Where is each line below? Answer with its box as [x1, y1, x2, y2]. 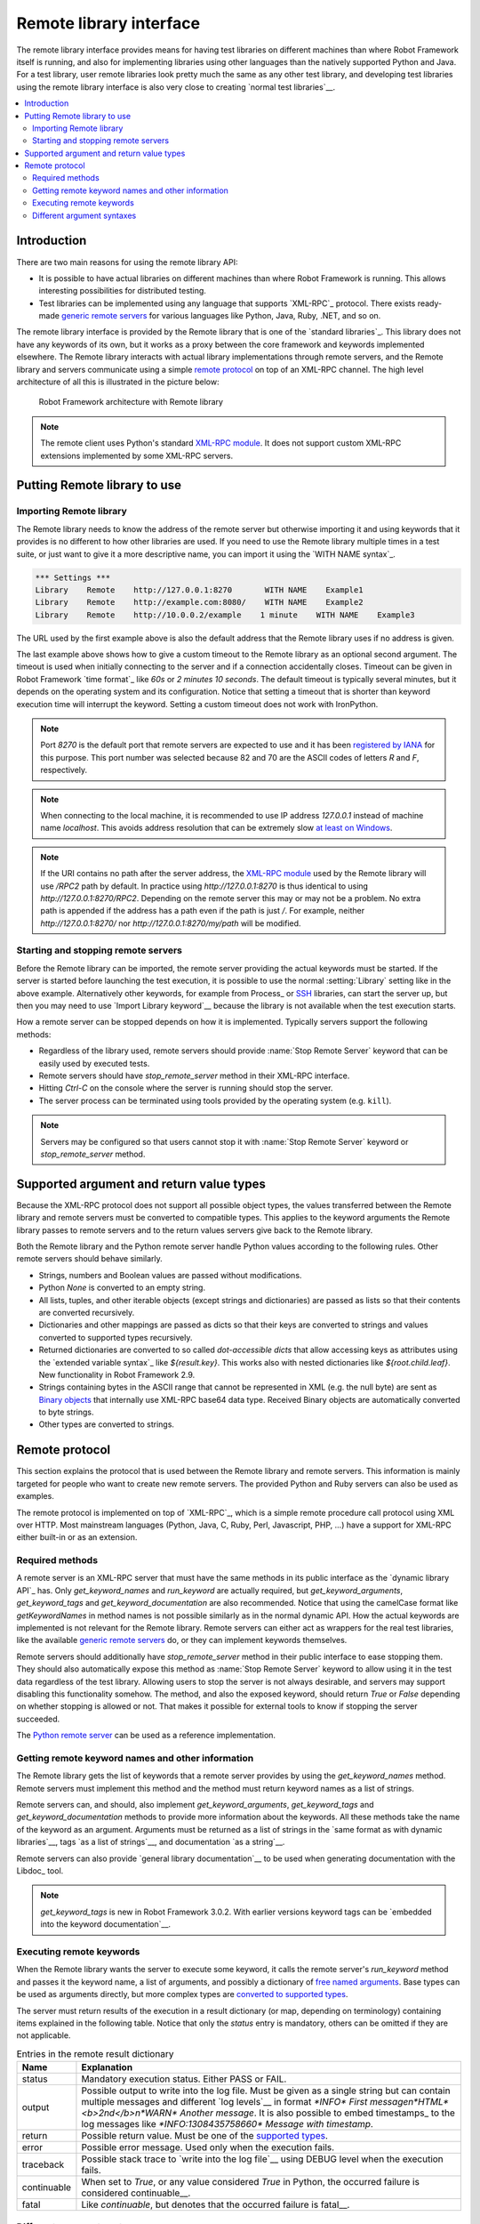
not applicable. [16, 2030, 71, 2041]
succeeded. [16, 1713, 60, 1724]
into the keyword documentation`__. [40, 1919, 172, 1930]
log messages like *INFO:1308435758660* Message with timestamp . [81, 2118, 373, 2131]
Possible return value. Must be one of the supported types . [81, 2130, 329, 2142]
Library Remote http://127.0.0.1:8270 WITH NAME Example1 [35, 584, 364, 595]
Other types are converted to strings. [38, 1419, 175, 1430]
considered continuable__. [81, 2187, 191, 2199]
